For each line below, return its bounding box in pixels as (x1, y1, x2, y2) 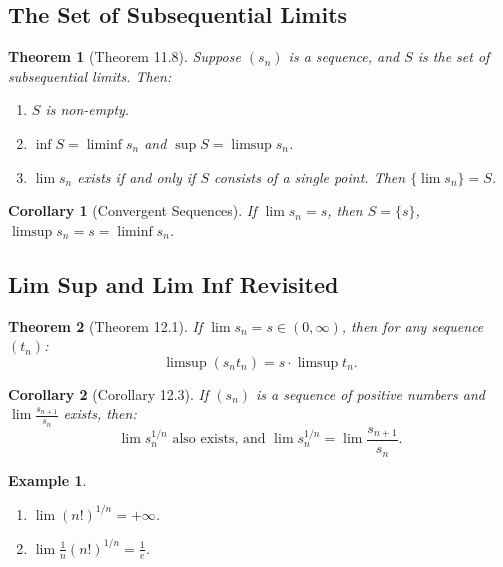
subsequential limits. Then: (8, 65, 172, 86)
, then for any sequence (341, 315, 484, 336)
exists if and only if (77, 166, 196, 187)
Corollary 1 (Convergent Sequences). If (8, 200, 257, 221)
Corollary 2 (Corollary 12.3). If (8, 383, 209, 404)
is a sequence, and (288, 46, 400, 67)
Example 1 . (8, 469, 87, 490)
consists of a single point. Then (214, 166, 406, 187)
